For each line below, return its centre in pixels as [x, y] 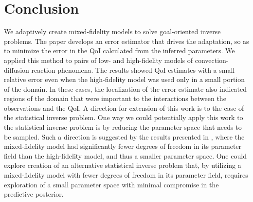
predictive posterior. [34, 194]
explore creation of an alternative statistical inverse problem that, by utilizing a [123, 165]
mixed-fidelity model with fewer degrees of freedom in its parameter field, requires [126, 175]
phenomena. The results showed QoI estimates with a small [146, 70]
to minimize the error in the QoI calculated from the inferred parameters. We [119, 50]
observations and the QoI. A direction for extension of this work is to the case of [124, 108]
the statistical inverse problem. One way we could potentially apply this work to [124, 117]
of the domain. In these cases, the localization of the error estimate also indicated [126, 89]
